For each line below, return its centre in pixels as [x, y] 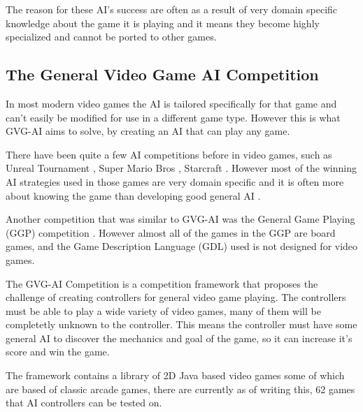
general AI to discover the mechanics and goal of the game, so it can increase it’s [179, 338]
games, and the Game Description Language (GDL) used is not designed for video [182, 246]
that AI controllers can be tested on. [84, 403]
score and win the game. [58, 352]
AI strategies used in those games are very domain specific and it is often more [175, 181]
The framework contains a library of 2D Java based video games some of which [175, 375]
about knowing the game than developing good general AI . [133, 195]
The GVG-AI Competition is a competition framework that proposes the [162, 283]
